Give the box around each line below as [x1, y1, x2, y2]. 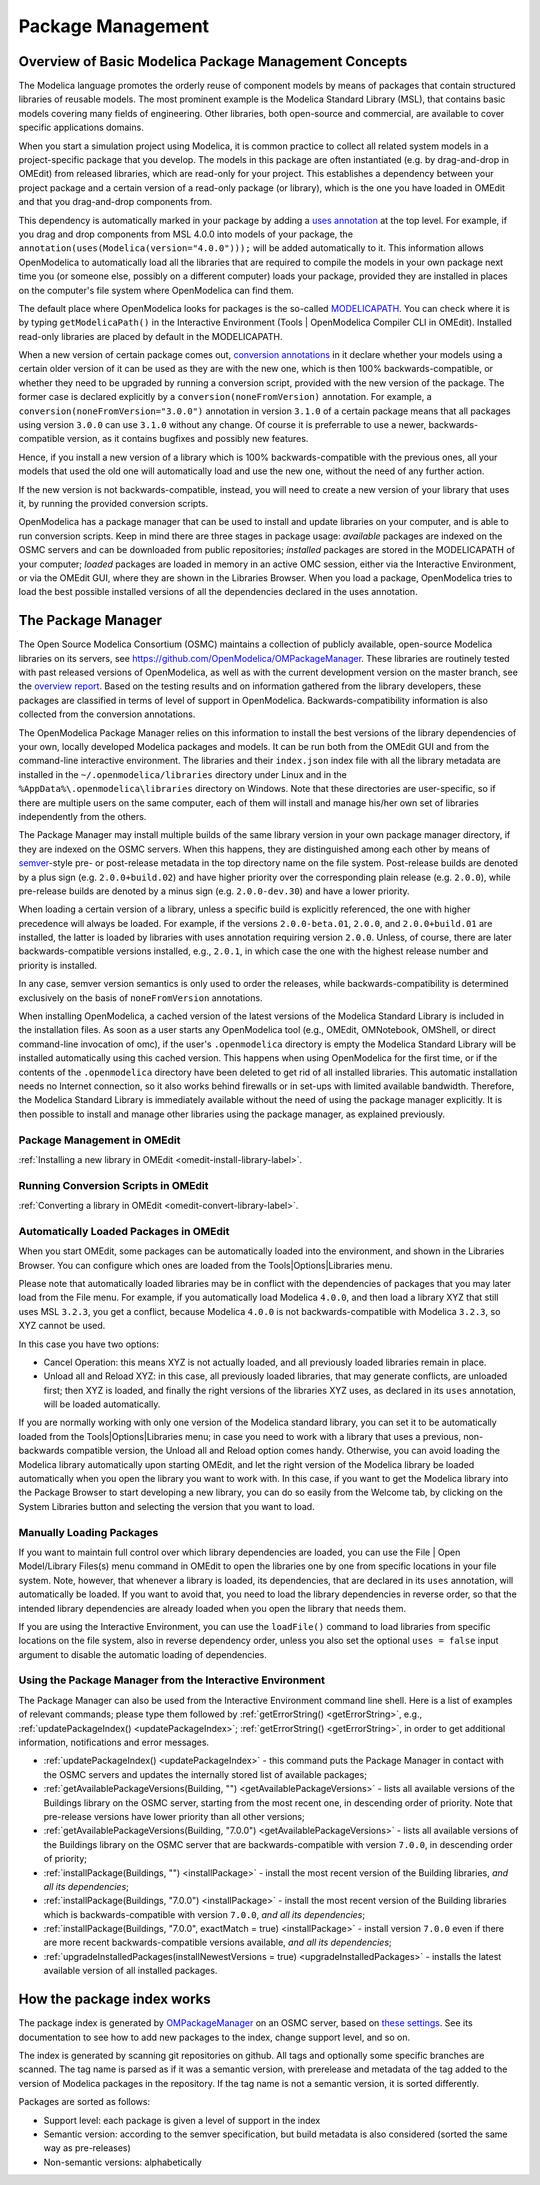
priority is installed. [18, 959, 98, 971]
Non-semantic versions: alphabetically [43, 2156, 202, 2168]
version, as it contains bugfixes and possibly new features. [66, 433, 309, 445]
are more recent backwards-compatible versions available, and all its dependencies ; [43, 1936, 392, 1949]
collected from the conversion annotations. [18, 708, 196, 720]
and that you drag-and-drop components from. [18, 196, 213, 208]
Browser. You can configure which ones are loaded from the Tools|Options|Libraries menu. [18, 1259, 393, 1271]
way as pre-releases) [43, 2142, 132, 2154]
